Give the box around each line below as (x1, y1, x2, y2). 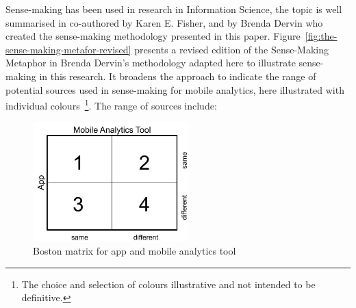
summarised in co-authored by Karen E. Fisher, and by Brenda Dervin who (5, 15, 323, 29)
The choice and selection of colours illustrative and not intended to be (21, 277, 316, 291)
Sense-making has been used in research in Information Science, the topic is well (5, 2, 342, 16)
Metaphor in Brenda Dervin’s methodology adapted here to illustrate (5, 55, 296, 70)
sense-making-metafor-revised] (5, 42, 131, 56)
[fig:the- (305, 29, 338, 43)
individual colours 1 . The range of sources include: (5, 97, 217, 112)
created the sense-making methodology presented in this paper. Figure (5, 29, 301, 43)
